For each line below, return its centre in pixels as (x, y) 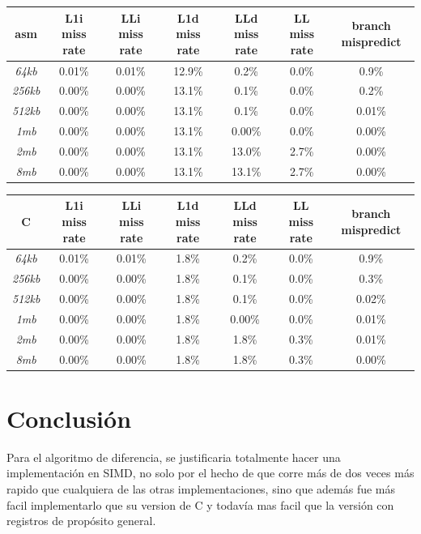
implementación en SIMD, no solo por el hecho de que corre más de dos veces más (210, 473)
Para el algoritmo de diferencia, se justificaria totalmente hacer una (174, 457)
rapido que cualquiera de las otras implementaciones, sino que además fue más (201, 489)
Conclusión (69, 418)
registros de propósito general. (81, 521)
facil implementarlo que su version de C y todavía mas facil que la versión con (200, 504)
